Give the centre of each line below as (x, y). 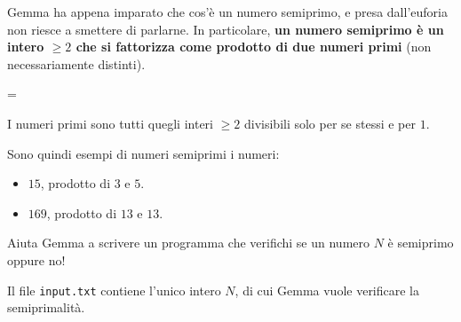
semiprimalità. (46, 307)
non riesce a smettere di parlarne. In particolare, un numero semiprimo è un (226, 29)
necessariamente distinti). (76, 63)
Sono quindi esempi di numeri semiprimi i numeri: (143, 153)
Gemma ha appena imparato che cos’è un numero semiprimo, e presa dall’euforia (227, 12)
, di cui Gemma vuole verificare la (327, 290)
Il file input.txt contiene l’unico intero (114, 290)
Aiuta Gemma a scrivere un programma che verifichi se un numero (189, 243)
